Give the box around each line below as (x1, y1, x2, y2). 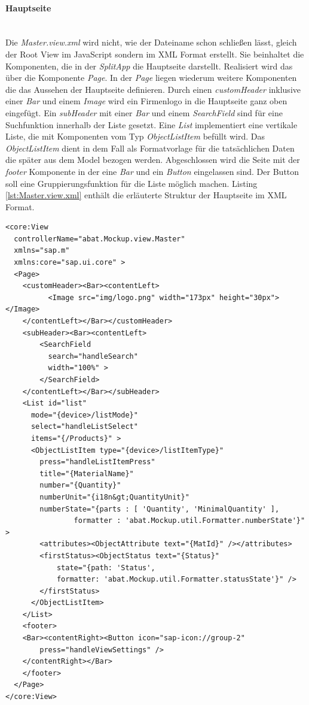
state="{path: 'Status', (56, 563, 155, 572)
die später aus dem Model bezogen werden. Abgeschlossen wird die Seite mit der (5, 153, 300, 166)
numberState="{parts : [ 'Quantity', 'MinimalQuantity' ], (39, 504, 280, 513)
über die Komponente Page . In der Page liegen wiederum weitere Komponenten (5, 71, 297, 84)
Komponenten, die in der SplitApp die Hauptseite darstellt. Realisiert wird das (5, 59, 293, 72)
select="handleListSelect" (30, 422, 138, 431)
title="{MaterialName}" (39, 469, 134, 478)
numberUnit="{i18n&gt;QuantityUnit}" (39, 492, 189, 501)
